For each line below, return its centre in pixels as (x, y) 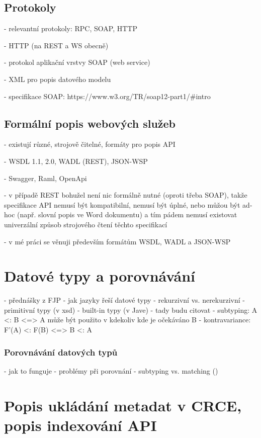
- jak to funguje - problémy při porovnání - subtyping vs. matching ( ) (111, 370)
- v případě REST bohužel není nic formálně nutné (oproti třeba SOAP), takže (126, 195)
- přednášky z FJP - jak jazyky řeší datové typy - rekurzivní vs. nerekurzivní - (124, 300)
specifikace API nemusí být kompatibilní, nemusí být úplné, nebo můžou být (122, 204)
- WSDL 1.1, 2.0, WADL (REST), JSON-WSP (76, 161)
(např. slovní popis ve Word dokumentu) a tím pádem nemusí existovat (127, 214)
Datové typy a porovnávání (100, 276)
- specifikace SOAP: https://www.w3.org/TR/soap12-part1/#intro (107, 96)
